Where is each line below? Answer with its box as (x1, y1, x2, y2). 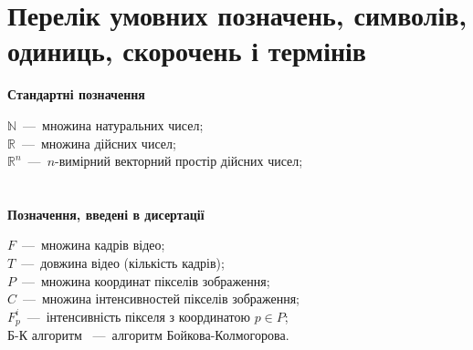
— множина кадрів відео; (22, 235, 165, 254)
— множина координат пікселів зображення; (21, 271, 270, 290)
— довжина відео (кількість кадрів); (21, 253, 225, 273)
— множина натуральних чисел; (23, 115, 204, 134)
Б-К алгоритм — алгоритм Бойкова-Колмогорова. (7, 325, 289, 345)
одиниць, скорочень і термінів (7, 32, 366, 69)
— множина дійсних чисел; (21, 133, 176, 152)
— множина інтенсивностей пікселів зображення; (23, 289, 300, 308)
